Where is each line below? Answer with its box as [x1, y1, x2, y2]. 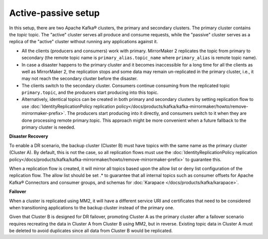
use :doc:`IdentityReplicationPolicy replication [21, 103, 115, 109]
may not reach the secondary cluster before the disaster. [21, 76, 138, 81]
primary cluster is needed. [21, 124, 75, 130]
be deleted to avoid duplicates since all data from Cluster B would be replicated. [9, 228, 173, 234]
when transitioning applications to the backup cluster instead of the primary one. [9, 204, 175, 211]
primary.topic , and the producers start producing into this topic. [21, 89, 159, 95]
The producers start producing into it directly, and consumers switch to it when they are [67, 110, 247, 116]
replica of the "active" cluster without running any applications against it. [9, 39, 158, 45]
